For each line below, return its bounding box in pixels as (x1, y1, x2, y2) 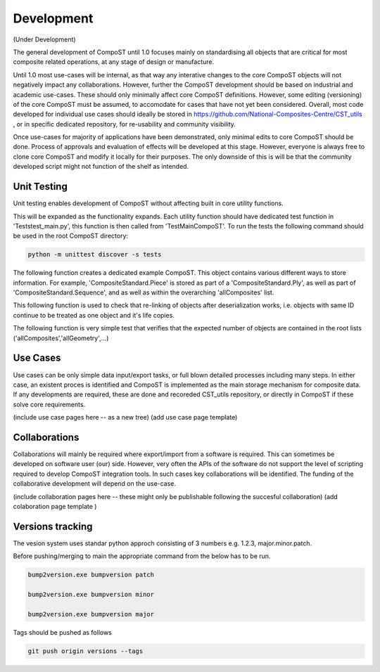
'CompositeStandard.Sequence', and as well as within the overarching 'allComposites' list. (13, 288, 274, 297)
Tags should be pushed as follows (13, 628, 113, 636)
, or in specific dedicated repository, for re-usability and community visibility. (13, 119, 236, 128)
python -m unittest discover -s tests (27, 250, 162, 259)
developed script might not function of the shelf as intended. (13, 162, 189, 171)
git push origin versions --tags (27, 647, 144, 655)
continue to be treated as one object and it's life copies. (13, 311, 175, 319)
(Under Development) (13, 35, 77, 44)
